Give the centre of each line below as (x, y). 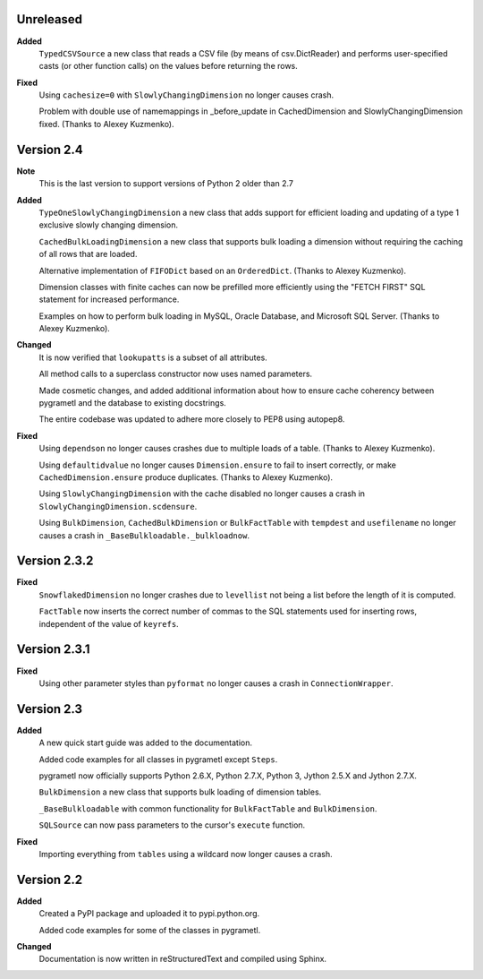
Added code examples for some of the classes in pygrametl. (150, 930)
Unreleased (50, 19)
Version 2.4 (50, 149)
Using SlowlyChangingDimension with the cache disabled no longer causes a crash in (202, 494)
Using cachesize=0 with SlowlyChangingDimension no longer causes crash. (186, 95)
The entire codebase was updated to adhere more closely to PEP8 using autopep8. (192, 419)
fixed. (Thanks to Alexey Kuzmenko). (106, 124)
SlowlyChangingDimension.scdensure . (118, 506)
